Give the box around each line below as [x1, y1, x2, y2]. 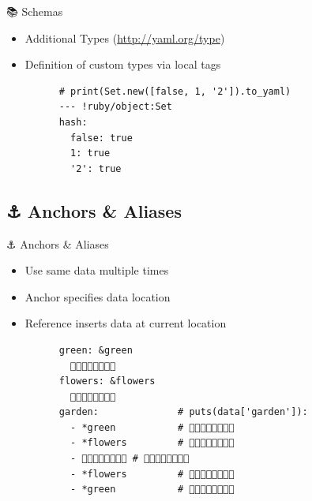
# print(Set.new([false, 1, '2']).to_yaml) [58, 85, 291, 97]
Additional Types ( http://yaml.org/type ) [24, 29, 225, 46]
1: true [70, 148, 111, 159]
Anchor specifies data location [24, 288, 171, 305]
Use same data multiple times [24, 262, 169, 279]
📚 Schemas [6, 3, 63, 19]
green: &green [58, 344, 133, 356]
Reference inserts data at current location [24, 315, 227, 331]
